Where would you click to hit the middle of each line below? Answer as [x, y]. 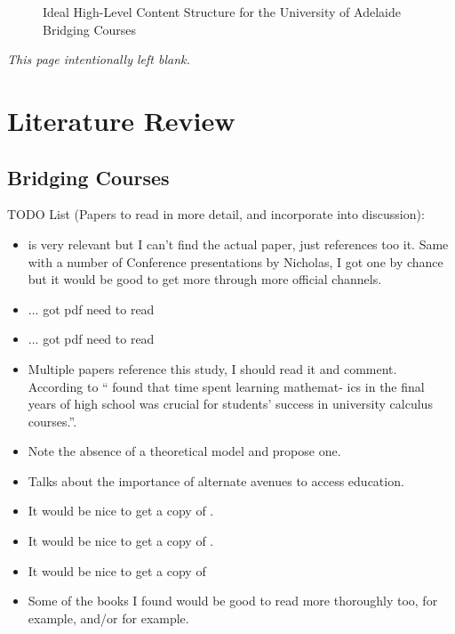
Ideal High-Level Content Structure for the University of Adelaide [222, 12]
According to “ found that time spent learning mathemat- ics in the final [226, 386]
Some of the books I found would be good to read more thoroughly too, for [233, 601]
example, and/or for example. [108, 618]
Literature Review [121, 120]
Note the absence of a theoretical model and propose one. [184, 451]
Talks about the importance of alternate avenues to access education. [216, 480]
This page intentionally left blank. [99, 59]
